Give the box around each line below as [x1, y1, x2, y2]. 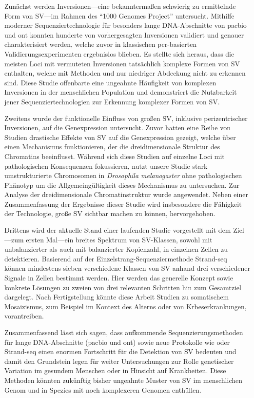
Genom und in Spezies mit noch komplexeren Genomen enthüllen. [4, 384, 201, 395]
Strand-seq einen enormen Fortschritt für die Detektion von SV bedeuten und [4, 346, 236, 357]
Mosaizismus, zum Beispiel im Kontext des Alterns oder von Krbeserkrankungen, [4, 301, 247, 311]
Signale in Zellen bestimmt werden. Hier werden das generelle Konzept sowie [4, 273, 233, 283]
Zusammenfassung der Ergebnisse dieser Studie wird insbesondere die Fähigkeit [4, 199, 242, 209]
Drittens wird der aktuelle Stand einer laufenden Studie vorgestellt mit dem [4, 225, 231, 235]
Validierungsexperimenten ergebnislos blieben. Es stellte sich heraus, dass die [4, 48, 234, 59]
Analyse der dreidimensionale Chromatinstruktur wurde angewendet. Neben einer [4, 189, 248, 199]
